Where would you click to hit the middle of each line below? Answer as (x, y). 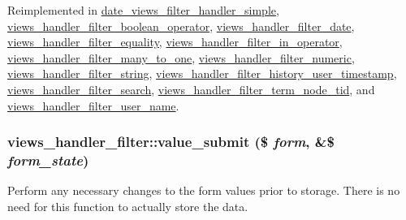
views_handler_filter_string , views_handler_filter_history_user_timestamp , (202, 73)
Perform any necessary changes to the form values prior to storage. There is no (204, 190)
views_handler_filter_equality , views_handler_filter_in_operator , (175, 42)
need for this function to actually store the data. (128, 206)
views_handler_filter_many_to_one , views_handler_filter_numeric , (181, 57)
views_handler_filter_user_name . (93, 105)
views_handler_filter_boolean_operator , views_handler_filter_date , (181, 26)
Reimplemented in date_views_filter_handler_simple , (143, 10)
